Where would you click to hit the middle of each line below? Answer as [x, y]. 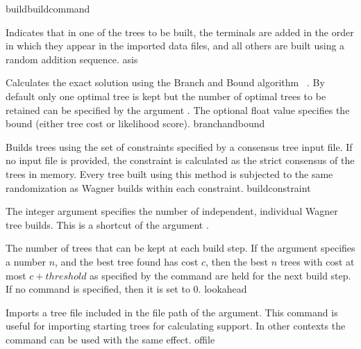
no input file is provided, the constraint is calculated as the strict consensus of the [180, 160]
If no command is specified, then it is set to [98, 289]
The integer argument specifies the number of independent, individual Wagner [172, 211]
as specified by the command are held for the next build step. [220, 275]
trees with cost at [317, 261]
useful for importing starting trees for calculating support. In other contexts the [176, 326]
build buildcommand [48, 8]
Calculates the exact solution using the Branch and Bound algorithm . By [165, 82]
